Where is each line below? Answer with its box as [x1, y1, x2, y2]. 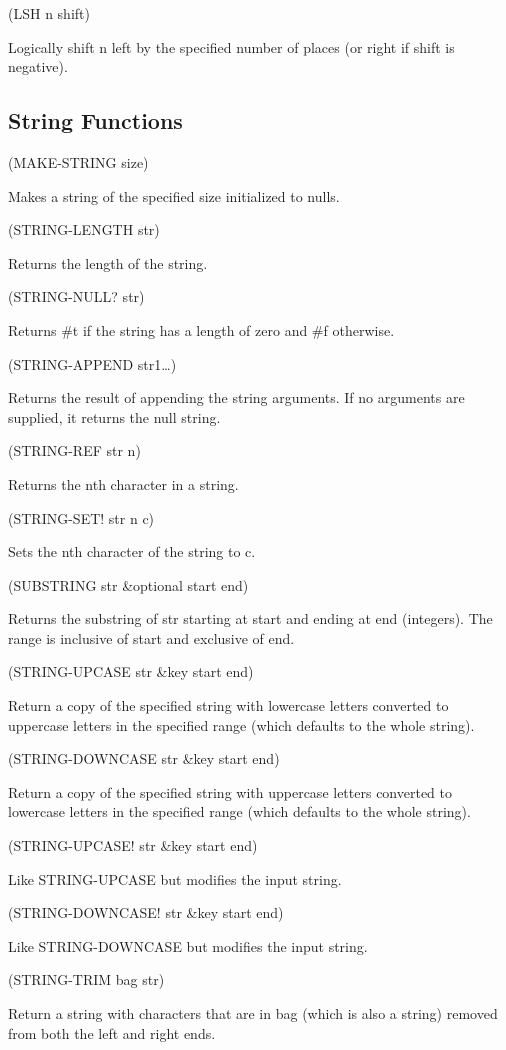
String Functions [8, 105, 183, 136]
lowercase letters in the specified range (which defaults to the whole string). [8, 801, 471, 822]
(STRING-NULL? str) [8, 286, 145, 307]
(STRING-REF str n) [8, 440, 141, 461]
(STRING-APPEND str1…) [8, 353, 177, 374]
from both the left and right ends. [8, 1022, 216, 1043]
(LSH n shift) [8, 3, 90, 23]
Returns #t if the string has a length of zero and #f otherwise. [8, 319, 395, 340]
